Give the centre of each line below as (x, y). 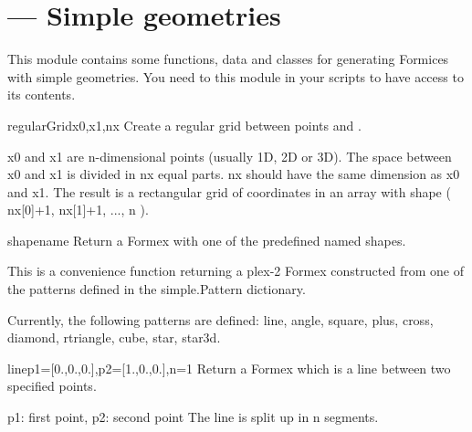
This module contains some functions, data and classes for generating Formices (228, 59)
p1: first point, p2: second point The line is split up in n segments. (193, 417)
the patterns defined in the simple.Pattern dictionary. (157, 289)
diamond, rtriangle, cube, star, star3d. (114, 337)
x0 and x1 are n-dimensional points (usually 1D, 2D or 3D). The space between (230, 156)
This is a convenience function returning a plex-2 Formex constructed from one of (236, 271)
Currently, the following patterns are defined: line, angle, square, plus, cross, (220, 319)
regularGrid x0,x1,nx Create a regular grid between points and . (184, 125)
